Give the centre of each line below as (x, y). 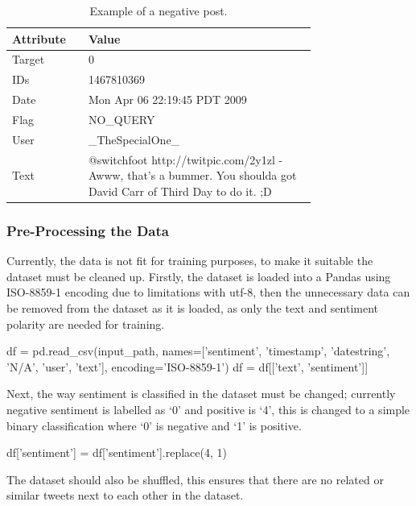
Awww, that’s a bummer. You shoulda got (192, 175)
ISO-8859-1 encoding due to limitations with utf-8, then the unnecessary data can (208, 292)
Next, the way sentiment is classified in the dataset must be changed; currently (201, 394)
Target (29, 59)
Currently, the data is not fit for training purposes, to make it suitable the (190, 261)
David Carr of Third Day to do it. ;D (180, 191)
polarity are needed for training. (86, 324)
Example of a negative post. (159, 10)
